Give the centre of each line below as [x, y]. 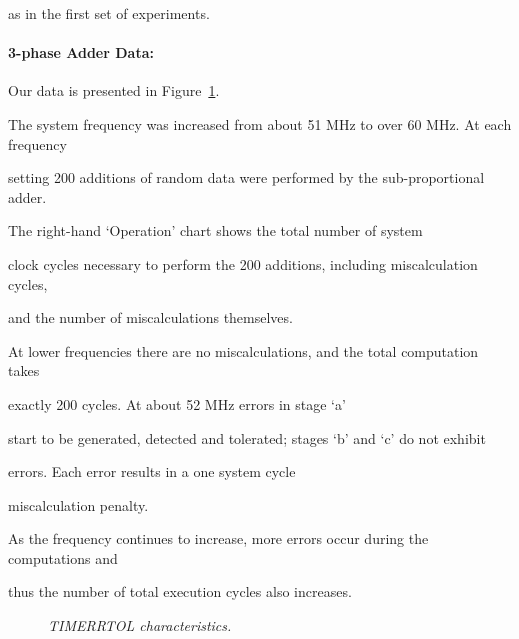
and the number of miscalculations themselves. [150, 317]
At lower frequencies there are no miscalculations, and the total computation [243, 350]
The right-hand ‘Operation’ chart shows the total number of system [215, 230]
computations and [63, 557]
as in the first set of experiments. [109, 13]
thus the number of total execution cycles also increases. [180, 591]
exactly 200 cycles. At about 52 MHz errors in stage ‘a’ [177, 403]
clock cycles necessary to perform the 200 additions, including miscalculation [243, 263]
